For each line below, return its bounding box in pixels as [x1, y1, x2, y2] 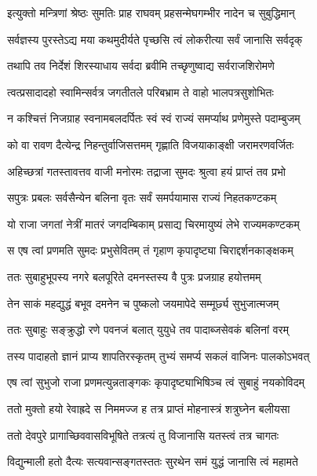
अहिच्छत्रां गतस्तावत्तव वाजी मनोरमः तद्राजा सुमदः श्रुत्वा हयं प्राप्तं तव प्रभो [7, 163, 286, 179]
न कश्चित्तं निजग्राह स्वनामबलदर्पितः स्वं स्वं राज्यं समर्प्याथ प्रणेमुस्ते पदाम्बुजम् [7, 110, 301, 126]
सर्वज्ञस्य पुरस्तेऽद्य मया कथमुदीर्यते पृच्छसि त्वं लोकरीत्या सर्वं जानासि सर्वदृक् [7, 31, 303, 47]
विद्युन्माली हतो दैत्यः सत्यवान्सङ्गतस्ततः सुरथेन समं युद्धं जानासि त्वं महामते [7, 453, 298, 470]
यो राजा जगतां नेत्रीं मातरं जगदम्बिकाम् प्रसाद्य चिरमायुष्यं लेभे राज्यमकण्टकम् [7, 215, 300, 232]
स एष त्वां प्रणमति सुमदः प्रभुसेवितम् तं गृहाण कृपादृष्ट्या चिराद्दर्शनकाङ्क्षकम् [7, 242, 293, 258]
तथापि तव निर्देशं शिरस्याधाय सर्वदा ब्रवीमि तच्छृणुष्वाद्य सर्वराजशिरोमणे [7, 57, 275, 74]
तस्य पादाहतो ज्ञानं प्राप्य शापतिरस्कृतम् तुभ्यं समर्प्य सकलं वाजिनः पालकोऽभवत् [7, 347, 310, 364]
